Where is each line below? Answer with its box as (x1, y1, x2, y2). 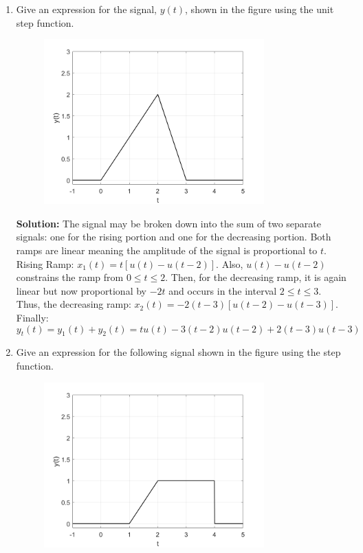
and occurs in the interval (168, 283, 277, 297)
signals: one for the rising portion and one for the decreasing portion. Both (16, 229, 331, 244)
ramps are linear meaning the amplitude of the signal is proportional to (16, 243, 318, 258)
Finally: (16, 311, 49, 325)
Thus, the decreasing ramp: (16, 297, 131, 311)
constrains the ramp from (16, 270, 124, 284)
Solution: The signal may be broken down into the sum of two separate (16, 216, 322, 230)
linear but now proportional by (16, 283, 146, 297)
